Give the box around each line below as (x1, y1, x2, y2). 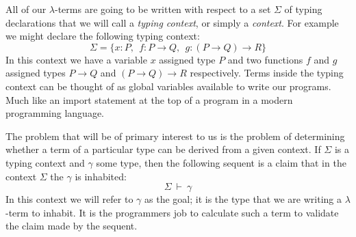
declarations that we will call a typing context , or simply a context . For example (5, 15, 339, 29)
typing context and (5, 155, 85, 169)
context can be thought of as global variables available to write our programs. (5, 79, 331, 93)
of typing (284, 2, 322, 16)
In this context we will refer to (5, 192, 133, 206)
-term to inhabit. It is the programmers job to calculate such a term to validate (5, 205, 339, 219)
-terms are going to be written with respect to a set (55, 2, 271, 16)
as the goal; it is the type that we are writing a (144, 192, 342, 206)
